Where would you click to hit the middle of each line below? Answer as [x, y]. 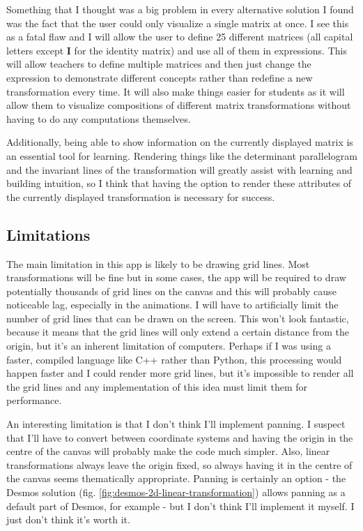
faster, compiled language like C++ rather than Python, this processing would [174, 359]
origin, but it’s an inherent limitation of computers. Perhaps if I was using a [169, 346]
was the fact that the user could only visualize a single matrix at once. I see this [178, 23]
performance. [34, 400]
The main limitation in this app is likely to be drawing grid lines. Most [158, 263]
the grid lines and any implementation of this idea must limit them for [157, 386]
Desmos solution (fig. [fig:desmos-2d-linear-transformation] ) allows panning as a [176, 492]
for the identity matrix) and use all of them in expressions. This [210, 50]
